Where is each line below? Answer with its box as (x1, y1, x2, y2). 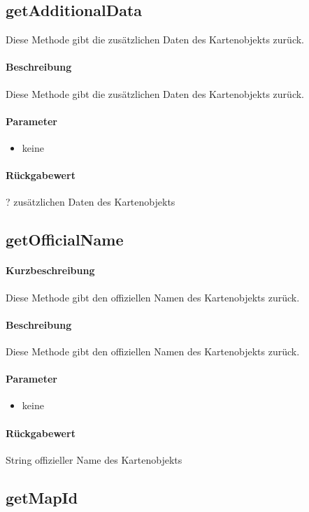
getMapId (6, 486, 78, 508)
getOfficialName (6, 229, 124, 250)
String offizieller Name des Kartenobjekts (6, 452, 182, 467)
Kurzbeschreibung (6, 263, 95, 278)
